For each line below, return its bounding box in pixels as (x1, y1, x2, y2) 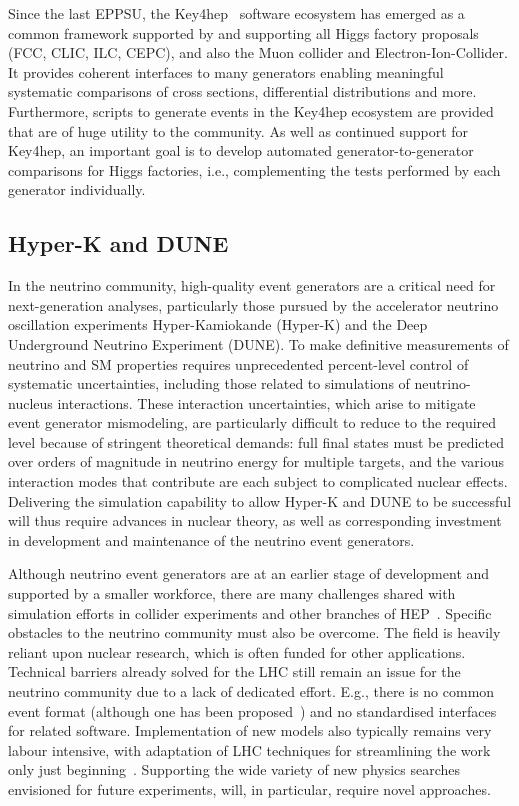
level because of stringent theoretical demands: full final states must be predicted (8, 431, 505, 452)
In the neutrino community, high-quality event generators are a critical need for (8, 275, 496, 296)
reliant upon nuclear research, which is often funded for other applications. (8, 641, 466, 662)
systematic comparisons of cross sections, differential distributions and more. (8, 81, 477, 102)
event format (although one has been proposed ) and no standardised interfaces (8, 700, 497, 721)
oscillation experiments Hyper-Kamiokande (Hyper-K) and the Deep (8, 314, 428, 335)
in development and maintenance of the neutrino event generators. (8, 529, 415, 550)
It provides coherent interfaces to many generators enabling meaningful (8, 61, 444, 82)
